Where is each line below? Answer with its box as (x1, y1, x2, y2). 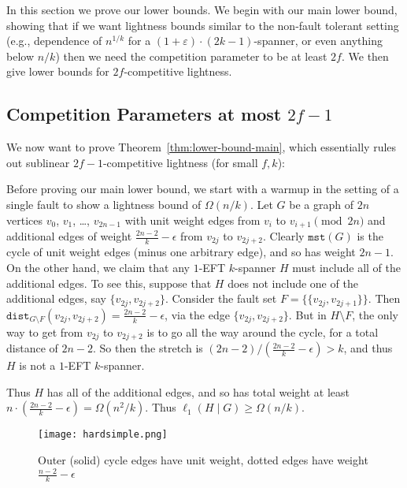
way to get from (6, 323, 83, 340)
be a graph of (289, 196, 353, 212)
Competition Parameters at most (6, 102, 282, 126)
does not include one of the (228, 274, 358, 291)
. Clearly (262, 228, 305, 244)
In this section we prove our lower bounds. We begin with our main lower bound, (6, 2, 398, 17)
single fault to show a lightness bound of (6, 196, 202, 212)
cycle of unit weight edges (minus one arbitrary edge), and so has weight (6, 244, 356, 260)
